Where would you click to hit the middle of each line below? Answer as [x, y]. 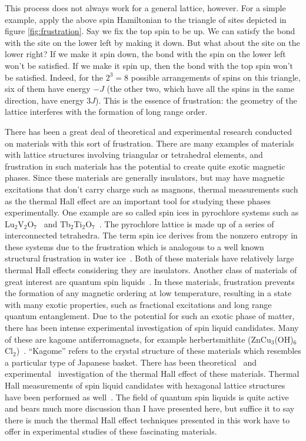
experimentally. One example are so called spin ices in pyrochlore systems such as [152, 212]
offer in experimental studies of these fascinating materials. [111, 431]
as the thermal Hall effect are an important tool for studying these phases [138, 200]
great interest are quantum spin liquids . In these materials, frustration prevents [150, 281]
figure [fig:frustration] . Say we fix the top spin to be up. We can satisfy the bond [150, 31]
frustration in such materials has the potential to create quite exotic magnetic [145, 166]
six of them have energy [48, 89]
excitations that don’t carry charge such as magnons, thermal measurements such [152, 189]
